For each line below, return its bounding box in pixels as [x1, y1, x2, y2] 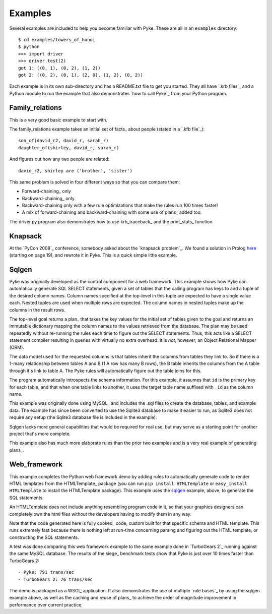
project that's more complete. [9, 431, 71, 437]
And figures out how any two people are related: [9, 156, 110, 162]
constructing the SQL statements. [9, 534, 79, 540]
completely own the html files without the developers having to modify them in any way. [9, 511, 191, 517]
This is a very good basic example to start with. [9, 116, 108, 123]
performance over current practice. [9, 601, 83, 607]
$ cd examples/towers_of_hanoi [18, 37, 96, 42]
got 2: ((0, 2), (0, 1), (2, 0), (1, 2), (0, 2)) [18, 72, 144, 78]
